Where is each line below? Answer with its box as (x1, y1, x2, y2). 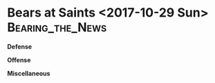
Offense (7, 55, 31, 64)
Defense (7, 42, 32, 50)
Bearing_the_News (7, 19, 107, 35)
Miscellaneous (7, 69, 50, 77)
